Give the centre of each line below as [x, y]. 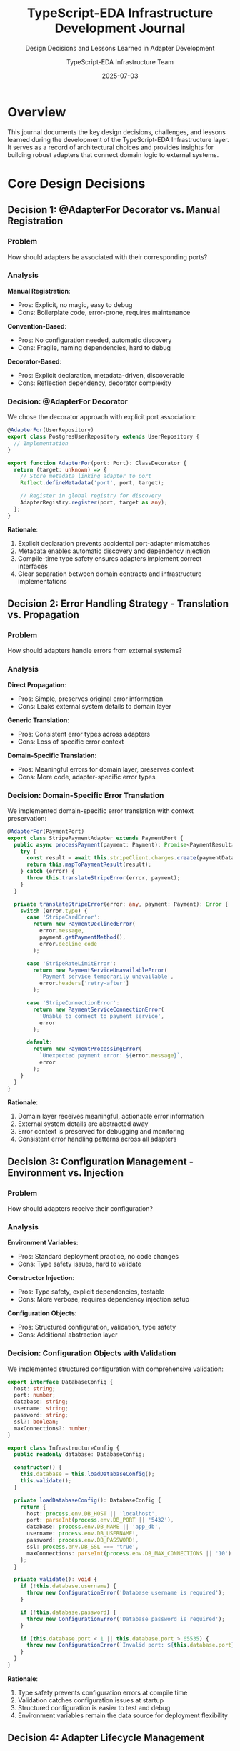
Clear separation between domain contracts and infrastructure [110, 574]
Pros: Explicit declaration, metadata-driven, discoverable [101, 375]
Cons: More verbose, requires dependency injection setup [103, 1299]
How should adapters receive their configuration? [80, 1209]
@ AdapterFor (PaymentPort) [46, 831]
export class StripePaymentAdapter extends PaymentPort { [95, 838]
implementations [42, 581]
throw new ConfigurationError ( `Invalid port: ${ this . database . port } [130, 1645]
